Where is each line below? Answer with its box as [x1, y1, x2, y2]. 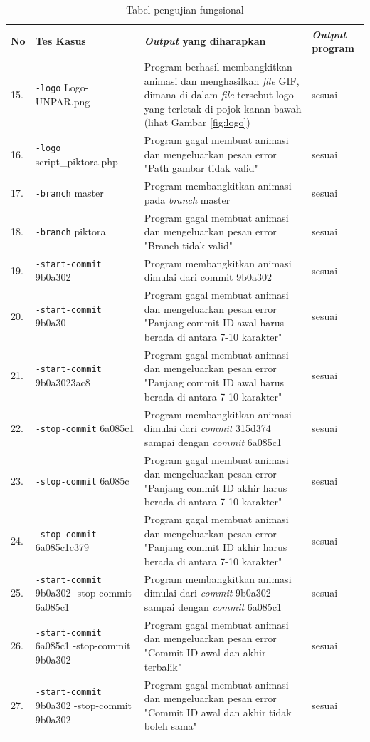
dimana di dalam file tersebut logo [144, 87, 294, 102]
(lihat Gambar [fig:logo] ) [144, 115, 250, 130]
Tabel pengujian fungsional [126, 2, 244, 16]
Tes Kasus [35, 34, 86, 48]
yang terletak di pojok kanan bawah [144, 101, 302, 115]
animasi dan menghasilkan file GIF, [144, 73, 300, 88]
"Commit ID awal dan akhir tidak [144, 704, 292, 719]
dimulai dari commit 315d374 [144, 421, 271, 436]
